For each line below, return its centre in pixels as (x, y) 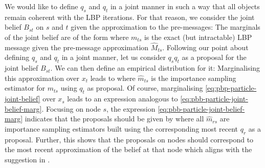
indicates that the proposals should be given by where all (114, 119)
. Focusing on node (71, 108)
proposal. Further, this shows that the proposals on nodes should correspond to (129, 139)
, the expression (131, 108)
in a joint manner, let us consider (114, 57)
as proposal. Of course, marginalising (145, 88)
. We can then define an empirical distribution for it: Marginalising (155, 68)
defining (17, 57)
